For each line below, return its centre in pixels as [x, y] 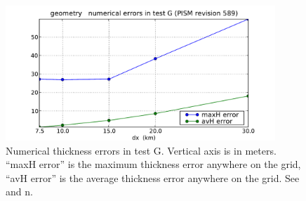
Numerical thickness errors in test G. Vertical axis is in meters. [141, 150]
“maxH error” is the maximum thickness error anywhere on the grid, [153, 164]
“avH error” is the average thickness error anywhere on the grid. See [153, 177]
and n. [19, 192]
